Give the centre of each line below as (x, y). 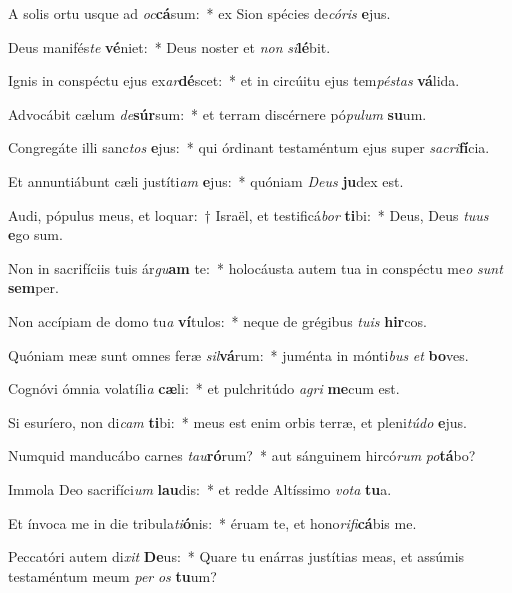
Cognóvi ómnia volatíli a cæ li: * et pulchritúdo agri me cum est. (204, 388)
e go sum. (35, 234)
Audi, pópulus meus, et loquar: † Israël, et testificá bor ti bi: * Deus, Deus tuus (248, 214)
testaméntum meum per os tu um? (112, 575)
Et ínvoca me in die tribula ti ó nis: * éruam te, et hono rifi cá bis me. (212, 522)
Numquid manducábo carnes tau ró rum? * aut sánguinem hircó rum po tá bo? (242, 455)
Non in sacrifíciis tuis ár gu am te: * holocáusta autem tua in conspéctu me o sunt (255, 267)
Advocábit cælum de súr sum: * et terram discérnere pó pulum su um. (217, 113)
